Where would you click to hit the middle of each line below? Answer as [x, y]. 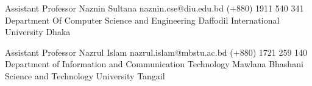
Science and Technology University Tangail [85, 75]
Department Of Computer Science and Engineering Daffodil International [142, 20]
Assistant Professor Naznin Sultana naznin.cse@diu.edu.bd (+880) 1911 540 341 [154, 8]
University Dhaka [38, 32]
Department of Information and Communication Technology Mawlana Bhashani [154, 64]
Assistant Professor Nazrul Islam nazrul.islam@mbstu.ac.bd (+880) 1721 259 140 [156, 52]
